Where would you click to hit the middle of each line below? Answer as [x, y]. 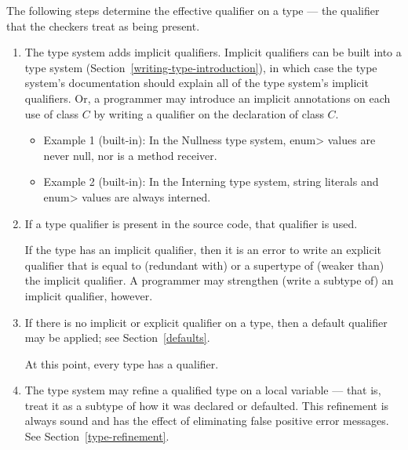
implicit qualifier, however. [89, 295]
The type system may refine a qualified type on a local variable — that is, [203, 390]
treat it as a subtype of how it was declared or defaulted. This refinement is [207, 405]
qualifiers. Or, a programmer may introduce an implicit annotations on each [208, 98]
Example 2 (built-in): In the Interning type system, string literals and [211, 181]
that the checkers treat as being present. [103, 25]
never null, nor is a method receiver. [130, 155]
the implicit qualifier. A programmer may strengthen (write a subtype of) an [209, 280]
